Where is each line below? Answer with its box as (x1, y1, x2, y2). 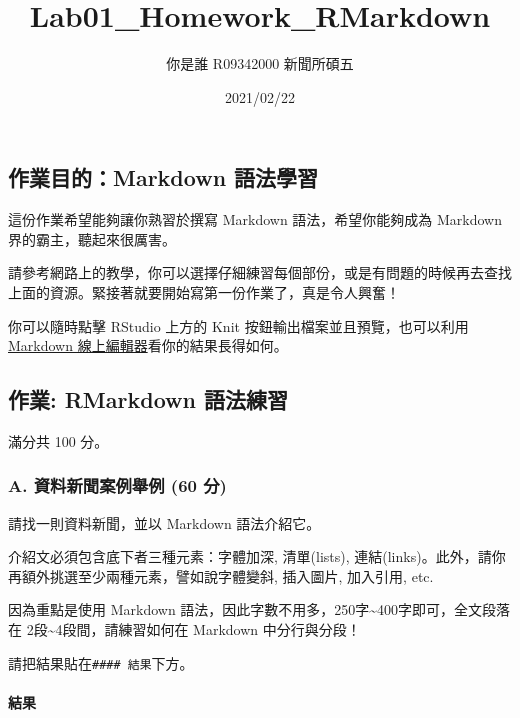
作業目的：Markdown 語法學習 (8, 162, 319, 193)
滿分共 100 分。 (8, 430, 109, 451)
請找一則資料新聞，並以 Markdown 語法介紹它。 (8, 512, 321, 533)
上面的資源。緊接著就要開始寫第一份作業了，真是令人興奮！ (8, 281, 400, 302)
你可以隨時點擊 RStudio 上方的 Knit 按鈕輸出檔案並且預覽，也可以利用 (8, 315, 469, 336)
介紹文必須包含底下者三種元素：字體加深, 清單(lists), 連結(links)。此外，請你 (8, 546, 506, 567)
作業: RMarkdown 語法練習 (8, 384, 288, 415)
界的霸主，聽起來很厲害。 (8, 228, 176, 249)
